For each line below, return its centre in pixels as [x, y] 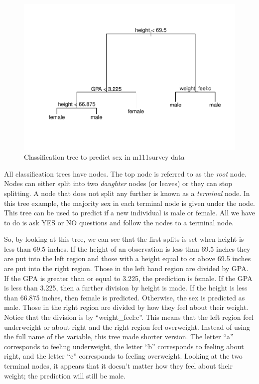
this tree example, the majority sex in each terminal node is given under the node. [129, 203]
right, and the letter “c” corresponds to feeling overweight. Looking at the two [123, 356]
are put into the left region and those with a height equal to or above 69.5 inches [128, 258]
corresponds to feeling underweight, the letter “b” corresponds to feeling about [124, 346]
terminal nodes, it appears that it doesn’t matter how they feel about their [118, 366]
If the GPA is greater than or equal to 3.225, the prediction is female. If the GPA [128, 278]
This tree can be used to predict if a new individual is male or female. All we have [129, 213]
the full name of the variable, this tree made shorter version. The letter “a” [119, 336]
